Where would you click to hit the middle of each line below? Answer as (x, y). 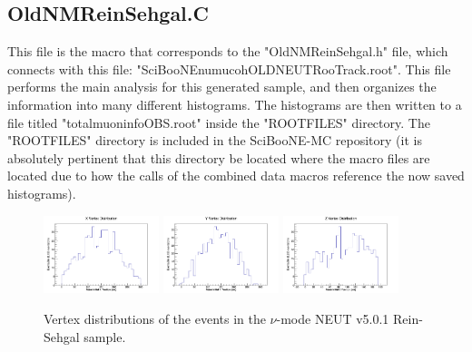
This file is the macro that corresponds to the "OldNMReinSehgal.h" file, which (228, 51)
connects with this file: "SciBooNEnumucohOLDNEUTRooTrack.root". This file (229, 68)
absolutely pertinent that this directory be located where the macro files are (219, 157)
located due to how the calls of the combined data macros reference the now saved (236, 176)
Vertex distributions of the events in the (155, 318)
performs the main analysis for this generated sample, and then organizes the (222, 87)
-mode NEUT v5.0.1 (333, 318)
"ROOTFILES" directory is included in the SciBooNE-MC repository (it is (215, 140)
